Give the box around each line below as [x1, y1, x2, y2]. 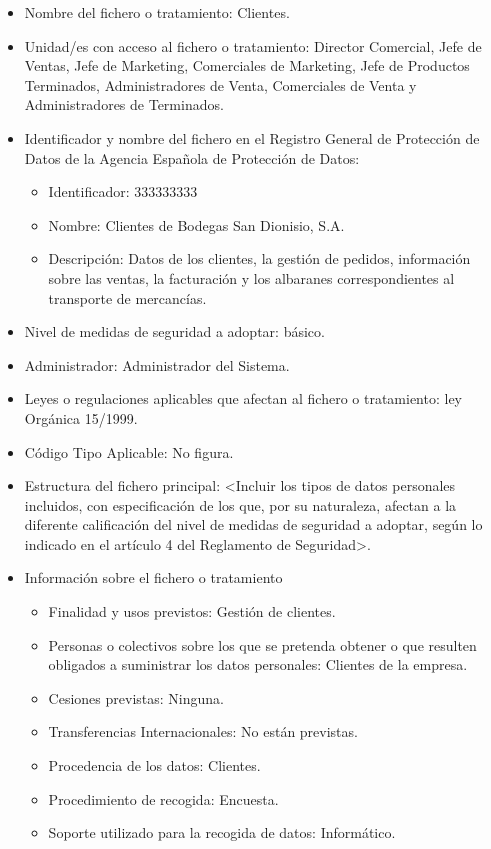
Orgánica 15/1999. [24, 407, 138, 428]
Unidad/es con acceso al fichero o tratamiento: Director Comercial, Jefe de [24, 35, 482, 56]
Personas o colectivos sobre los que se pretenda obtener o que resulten [48, 634, 477, 655]
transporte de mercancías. [48, 287, 207, 308]
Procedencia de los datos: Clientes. [48, 755, 261, 776]
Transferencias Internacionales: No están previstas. [48, 721, 358, 742]
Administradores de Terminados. [24, 94, 224, 115]
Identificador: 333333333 [48, 181, 198, 202]
